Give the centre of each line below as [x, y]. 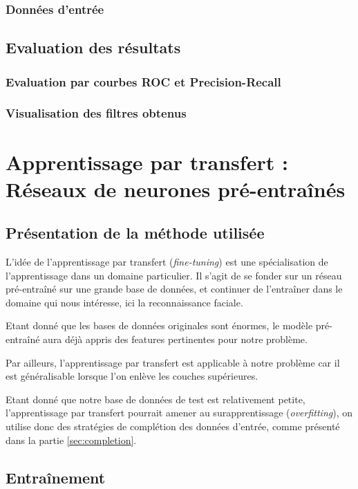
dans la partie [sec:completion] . [71, 440]
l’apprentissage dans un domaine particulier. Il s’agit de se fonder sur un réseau [174, 275]
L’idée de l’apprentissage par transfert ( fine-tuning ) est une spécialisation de [167, 262]
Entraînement [56, 477]
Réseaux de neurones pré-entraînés [176, 188]
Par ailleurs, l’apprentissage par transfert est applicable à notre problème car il [173, 362]
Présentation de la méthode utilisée [135, 233]
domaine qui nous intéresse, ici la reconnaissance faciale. [124, 302]
